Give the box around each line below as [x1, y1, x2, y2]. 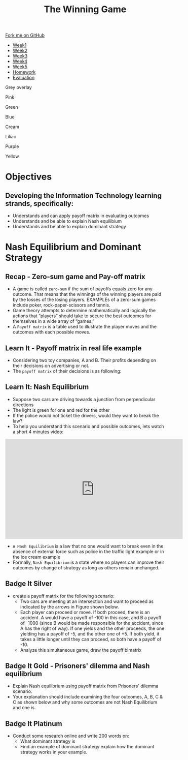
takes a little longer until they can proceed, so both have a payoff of [20, 636, 162, 642]
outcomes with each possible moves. [12, 329, 90, 335]
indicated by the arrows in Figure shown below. [20, 603, 119, 610]
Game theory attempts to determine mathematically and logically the [12, 308, 156, 314]
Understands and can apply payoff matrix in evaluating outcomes [12, 212, 149, 219]
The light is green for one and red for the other [12, 407, 110, 413]
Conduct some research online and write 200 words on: [12, 733, 129, 739]
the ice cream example [12, 554, 61, 560]
